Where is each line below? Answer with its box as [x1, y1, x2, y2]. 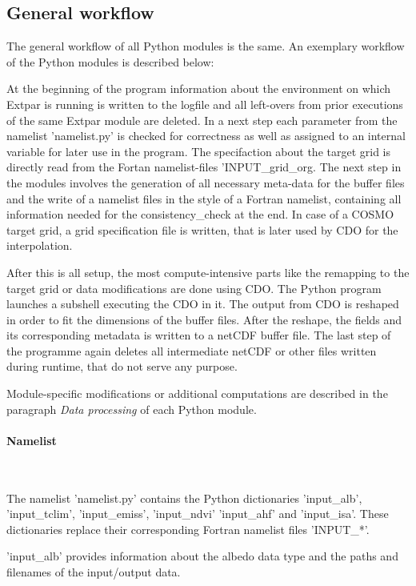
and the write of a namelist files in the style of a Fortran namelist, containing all [6, 190, 402, 207]
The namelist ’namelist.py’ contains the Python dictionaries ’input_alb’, [6, 489, 362, 506]
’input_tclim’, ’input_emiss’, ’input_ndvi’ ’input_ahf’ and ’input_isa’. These [6, 505, 389, 522]
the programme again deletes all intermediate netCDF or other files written [6, 342, 377, 359]
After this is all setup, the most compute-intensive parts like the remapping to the [6, 263, 410, 280]
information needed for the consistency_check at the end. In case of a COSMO [6, 206, 394, 223]
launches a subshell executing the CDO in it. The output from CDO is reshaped [6, 295, 399, 312]
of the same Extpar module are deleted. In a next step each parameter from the [6, 111, 398, 128]
